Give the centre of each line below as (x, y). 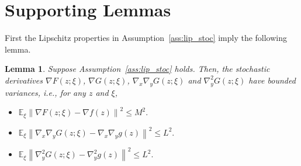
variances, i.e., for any (45, 92)
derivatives (24, 80)
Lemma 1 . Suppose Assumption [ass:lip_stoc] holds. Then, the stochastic (137, 69)
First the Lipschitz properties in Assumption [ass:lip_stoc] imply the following (146, 38)
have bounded (272, 80)
